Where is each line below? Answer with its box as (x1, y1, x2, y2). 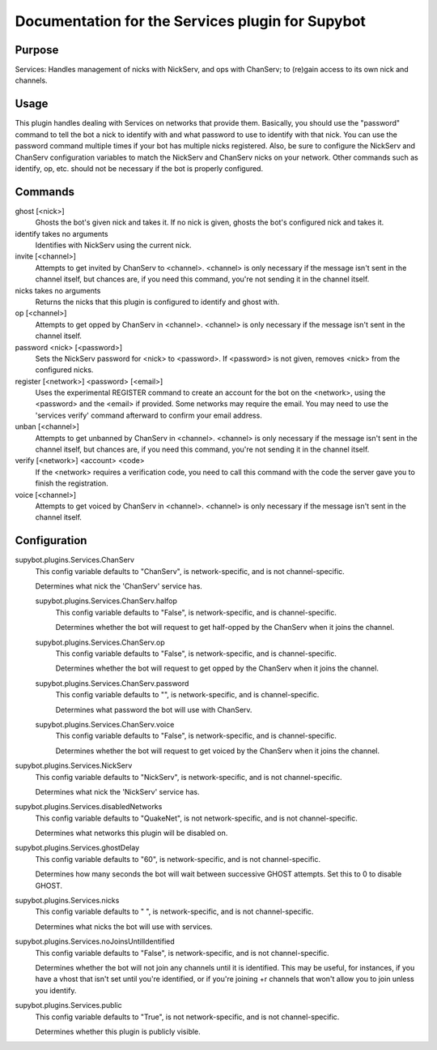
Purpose (15, 43, 59, 57)
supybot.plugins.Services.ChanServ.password (35, 678, 189, 688)
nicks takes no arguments (15, 285, 101, 295)
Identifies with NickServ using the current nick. (35, 240, 192, 250)
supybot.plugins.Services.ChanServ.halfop (35, 596, 178, 606)
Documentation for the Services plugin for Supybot (15, 12, 366, 30)
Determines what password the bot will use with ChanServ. (55, 705, 252, 714)
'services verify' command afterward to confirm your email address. (35, 410, 262, 420)
